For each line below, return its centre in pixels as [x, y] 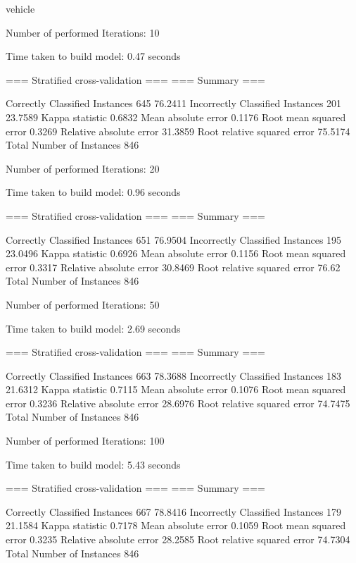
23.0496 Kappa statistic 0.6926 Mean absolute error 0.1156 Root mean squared [176, 253]
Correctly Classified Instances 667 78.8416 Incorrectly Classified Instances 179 [174, 511]
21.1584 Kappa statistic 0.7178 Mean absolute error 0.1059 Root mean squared [176, 525]
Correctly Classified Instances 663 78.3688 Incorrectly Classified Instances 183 [174, 375]
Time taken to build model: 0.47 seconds [93, 56]
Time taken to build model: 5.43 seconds [93, 464]
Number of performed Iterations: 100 [85, 441]
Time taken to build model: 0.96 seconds [93, 192]
